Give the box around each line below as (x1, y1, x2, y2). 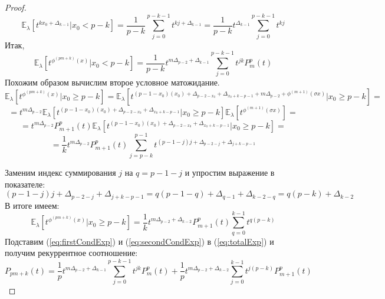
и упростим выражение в (185, 166, 275, 179)
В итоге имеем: (5, 199, 60, 211)
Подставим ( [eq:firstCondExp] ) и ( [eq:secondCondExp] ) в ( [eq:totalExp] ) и (5, 235, 274, 247)
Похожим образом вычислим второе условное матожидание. (5, 76, 220, 88)
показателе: (5, 178, 45, 190)
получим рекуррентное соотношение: (5, 247, 138, 259)
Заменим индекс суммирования (5, 166, 116, 179)
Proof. (5, 1, 27, 13)
